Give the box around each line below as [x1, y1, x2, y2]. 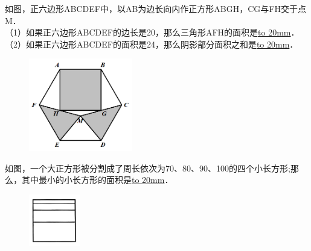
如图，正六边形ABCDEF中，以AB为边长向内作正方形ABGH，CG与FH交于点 [5, 2, 306, 14]
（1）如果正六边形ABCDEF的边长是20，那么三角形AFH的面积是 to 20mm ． [5, 26, 300, 39]
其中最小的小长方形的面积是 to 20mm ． [21, 173, 173, 186]
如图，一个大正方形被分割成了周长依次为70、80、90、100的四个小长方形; [5, 161, 290, 174]
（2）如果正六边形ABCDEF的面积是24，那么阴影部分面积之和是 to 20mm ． [5, 37, 298, 50]
